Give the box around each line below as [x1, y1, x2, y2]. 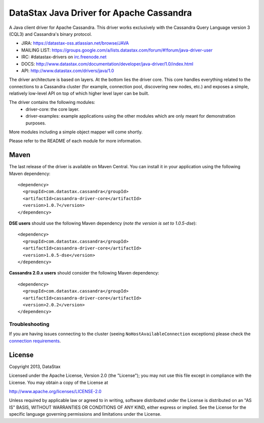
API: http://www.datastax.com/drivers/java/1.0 [21, 68, 114, 74]
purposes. [25, 120, 46, 126]
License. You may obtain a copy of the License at [9, 379, 109, 385]
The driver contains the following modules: [9, 100, 95, 105]
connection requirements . [9, 338, 61, 344]
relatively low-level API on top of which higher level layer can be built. [9, 91, 149, 97]
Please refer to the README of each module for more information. [9, 138, 142, 144]
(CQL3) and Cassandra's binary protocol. [9, 31, 92, 37]
